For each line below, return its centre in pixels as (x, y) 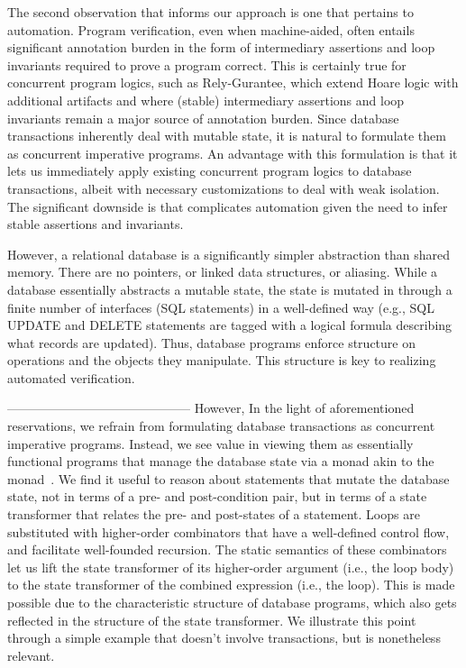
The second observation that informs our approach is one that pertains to (210, 12)
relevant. (31, 655)
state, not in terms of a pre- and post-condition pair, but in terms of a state (217, 496)
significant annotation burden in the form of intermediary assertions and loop (221, 47)
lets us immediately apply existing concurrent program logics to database (210, 171)
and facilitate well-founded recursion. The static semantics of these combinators (227, 549)
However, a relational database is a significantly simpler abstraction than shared (229, 254)
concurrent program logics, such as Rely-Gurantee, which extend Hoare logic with (233, 82)
